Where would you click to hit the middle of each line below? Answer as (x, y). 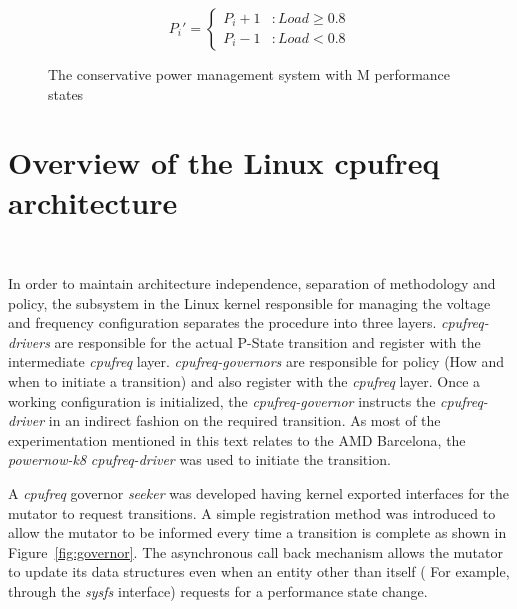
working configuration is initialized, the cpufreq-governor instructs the (222, 400)
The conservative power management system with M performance (249, 74)
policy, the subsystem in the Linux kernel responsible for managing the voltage (249, 302)
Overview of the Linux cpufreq (224, 162)
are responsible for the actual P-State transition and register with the (267, 341)
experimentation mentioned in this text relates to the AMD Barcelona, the (237, 439)
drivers (29, 341)
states (66, 93)
